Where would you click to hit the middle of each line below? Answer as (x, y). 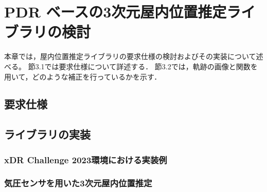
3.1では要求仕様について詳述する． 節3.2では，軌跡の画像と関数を (146, 66)
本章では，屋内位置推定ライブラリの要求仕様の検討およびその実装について (130, 56)
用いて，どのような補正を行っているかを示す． (83, 76)
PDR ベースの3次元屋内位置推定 (115, 12)
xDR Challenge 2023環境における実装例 (86, 159)
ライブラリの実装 (47, 134)
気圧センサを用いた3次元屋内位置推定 (78, 183)
